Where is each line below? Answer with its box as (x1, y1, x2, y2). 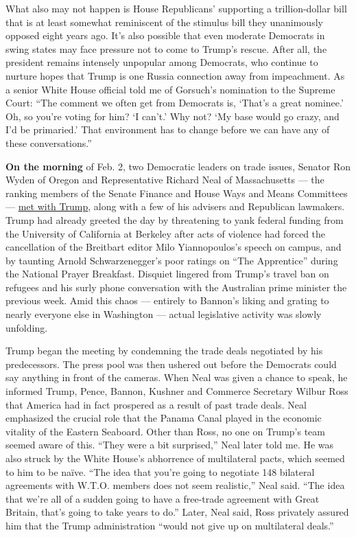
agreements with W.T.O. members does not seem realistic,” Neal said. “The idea (5, 478, 345, 492)
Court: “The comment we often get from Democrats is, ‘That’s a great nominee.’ (5, 95, 344, 110)
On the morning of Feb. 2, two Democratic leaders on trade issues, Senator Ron (5, 159, 351, 173)
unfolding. (5, 320, 48, 334)
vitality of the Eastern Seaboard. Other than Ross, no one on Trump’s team (5, 424, 325, 438)
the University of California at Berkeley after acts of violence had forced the (5, 226, 326, 240)
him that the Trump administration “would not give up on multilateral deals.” (5, 518, 334, 532)
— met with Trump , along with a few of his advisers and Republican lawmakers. (5, 199, 345, 214)
